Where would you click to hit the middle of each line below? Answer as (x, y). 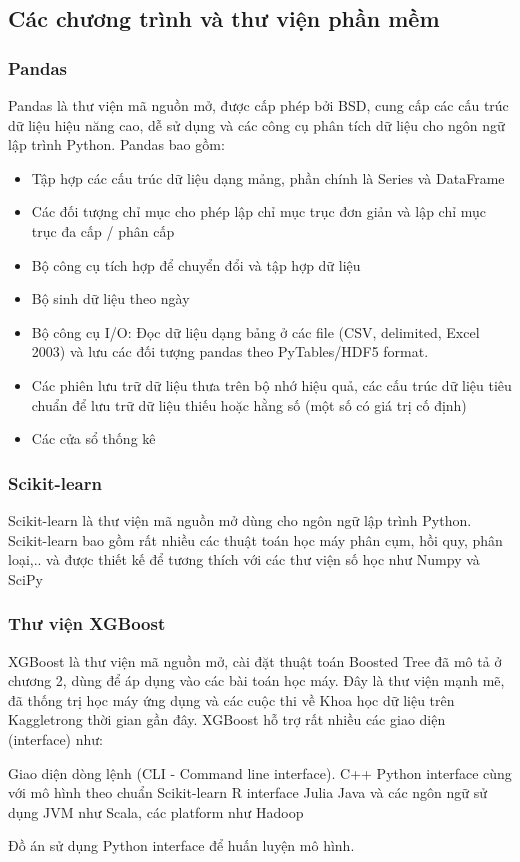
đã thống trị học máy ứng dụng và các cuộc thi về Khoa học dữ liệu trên (231, 699)
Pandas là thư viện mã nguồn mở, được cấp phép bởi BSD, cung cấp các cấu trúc (258, 105)
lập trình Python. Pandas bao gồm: (116, 144)
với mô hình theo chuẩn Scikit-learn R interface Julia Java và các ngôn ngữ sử (248, 792)
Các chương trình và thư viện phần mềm (224, 18)
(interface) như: (55, 738)
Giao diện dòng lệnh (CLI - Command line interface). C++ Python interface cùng (260, 772)
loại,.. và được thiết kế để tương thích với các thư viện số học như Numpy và (244, 559)
